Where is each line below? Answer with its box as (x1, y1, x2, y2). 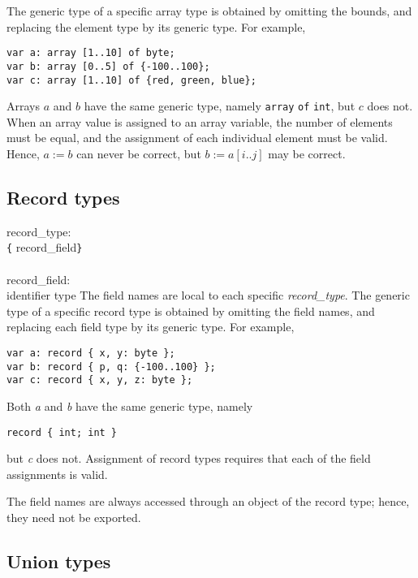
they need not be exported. (6, 509, 141, 526)
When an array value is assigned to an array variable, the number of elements (6, 113, 393, 130)
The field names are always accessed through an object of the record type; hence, (6, 493, 410, 510)
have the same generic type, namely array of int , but (84, 97, 356, 114)
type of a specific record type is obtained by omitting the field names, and (6, 302, 375, 319)
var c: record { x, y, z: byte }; (6, 374, 193, 386)
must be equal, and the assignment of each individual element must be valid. (6, 129, 388, 146)
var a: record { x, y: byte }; (6, 347, 175, 360)
